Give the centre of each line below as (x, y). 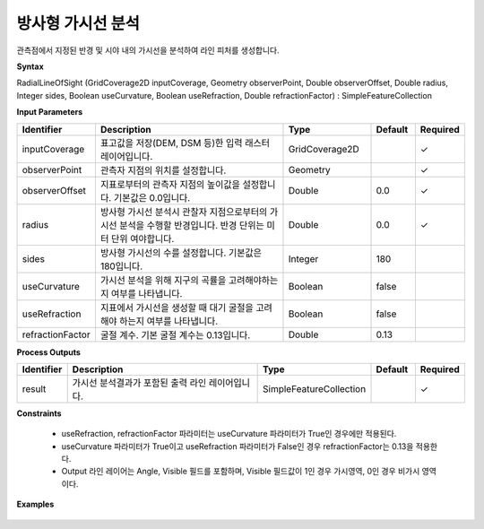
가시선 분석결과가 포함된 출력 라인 (139, 383)
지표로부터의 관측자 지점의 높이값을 (170, 184)
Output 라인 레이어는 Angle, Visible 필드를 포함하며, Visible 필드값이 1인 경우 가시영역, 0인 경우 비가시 (241, 472)
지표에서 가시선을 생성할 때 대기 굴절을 (177, 308)
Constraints (39, 413)
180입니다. (121, 266)
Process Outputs (48, 352)
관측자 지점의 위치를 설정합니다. (163, 170)
